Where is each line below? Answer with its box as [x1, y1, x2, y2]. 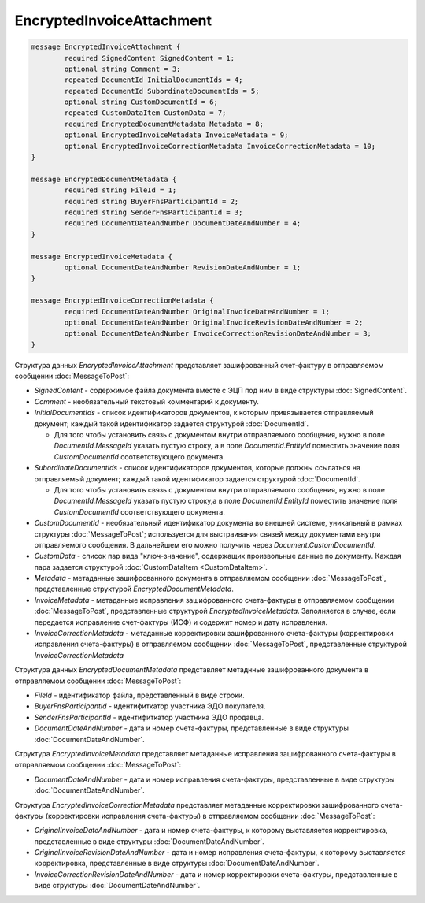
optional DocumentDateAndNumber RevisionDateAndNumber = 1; [64, 262, 301, 272]
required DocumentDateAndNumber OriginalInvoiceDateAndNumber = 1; [64, 307, 331, 316]
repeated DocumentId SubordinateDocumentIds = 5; [64, 87, 260, 95]
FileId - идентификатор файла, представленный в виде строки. [34, 690, 246, 700]
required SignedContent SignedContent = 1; [64, 54, 235, 62]
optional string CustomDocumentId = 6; [64, 98, 218, 106]
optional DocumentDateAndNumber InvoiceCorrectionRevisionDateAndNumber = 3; [64, 329, 371, 338]
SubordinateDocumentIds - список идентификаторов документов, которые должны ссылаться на [34, 463, 361, 473]
